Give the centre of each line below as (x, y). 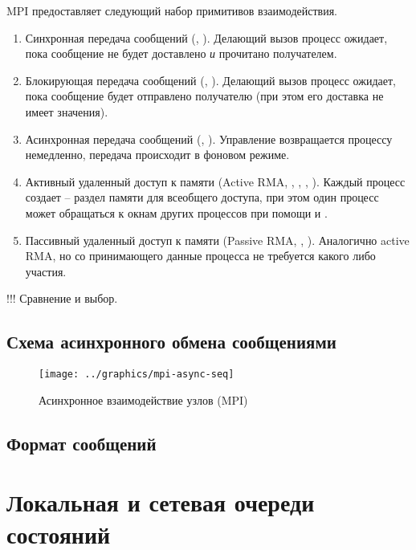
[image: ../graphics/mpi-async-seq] (137, 375)
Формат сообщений (82, 443)
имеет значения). (67, 111)
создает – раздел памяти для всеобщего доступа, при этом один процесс (202, 197)
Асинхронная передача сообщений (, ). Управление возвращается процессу (209, 139)
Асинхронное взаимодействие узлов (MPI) (143, 399)
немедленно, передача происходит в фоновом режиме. (157, 155)
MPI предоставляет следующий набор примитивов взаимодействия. (172, 10)
